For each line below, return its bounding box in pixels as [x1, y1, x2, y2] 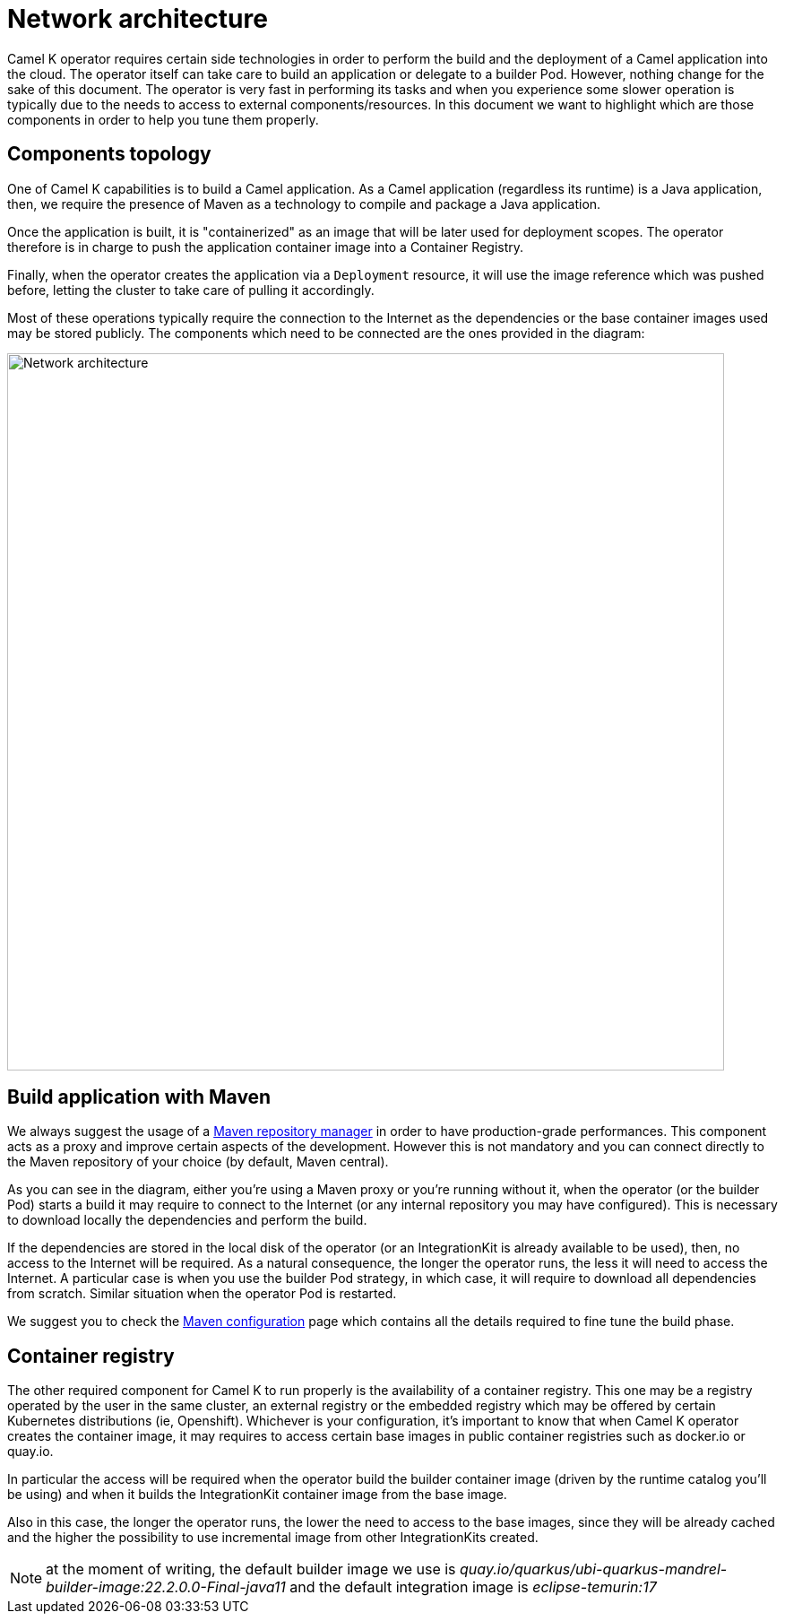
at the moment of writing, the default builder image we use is [46, 1560, 456, 1579]
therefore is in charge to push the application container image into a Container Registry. [7, 238, 524, 255]
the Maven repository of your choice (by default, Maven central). [7, 1154, 389, 1170]
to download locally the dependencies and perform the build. [7, 1212, 367, 1228]
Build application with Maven [7, 1086, 272, 1109]
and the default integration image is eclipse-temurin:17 [289, 1578, 657, 1597]
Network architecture [7, 4, 268, 34]
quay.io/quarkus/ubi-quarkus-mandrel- [460, 1560, 728, 1579]
